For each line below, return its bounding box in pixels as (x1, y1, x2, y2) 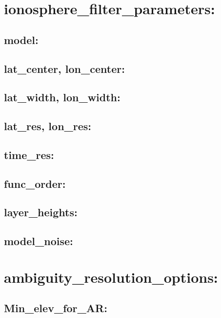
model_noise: (4, 233, 73, 249)
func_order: (4, 176, 66, 191)
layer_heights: (4, 204, 78, 220)
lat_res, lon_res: (4, 118, 92, 134)
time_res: (4, 147, 54, 162)
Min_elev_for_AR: (4, 300, 107, 316)
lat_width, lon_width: (4, 90, 121, 105)
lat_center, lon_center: (4, 61, 125, 76)
